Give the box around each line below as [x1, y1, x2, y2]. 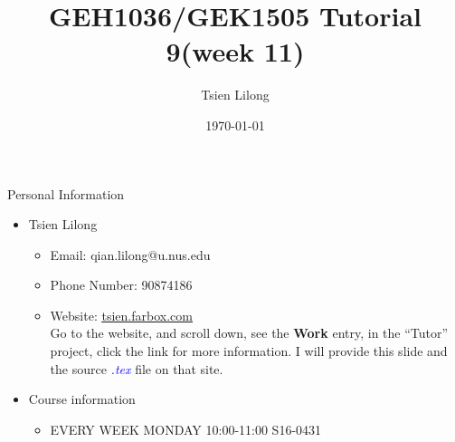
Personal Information [7, 184, 125, 203]
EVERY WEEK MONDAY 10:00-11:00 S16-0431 [50, 419, 322, 438]
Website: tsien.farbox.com [50, 305, 193, 324]
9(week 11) [166, 33, 305, 70]
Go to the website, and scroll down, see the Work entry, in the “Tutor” [50, 323, 449, 342]
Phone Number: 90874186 [50, 275, 193, 294]
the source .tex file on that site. [50, 359, 223, 378]
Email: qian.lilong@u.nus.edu [50, 245, 211, 264]
